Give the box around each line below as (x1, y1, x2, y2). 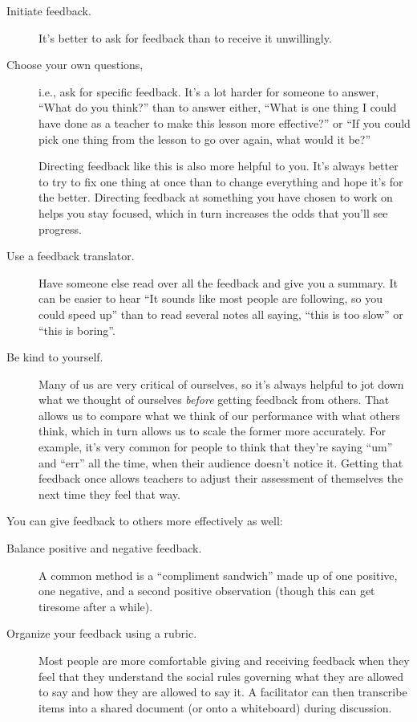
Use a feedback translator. (6, 247, 135, 264)
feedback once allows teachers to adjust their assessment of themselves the (38, 470, 403, 487)
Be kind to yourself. (6, 349, 103, 365)
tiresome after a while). (38, 598, 153, 614)
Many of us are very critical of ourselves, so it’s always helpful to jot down (38, 375, 404, 392)
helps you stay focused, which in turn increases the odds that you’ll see (38, 204, 388, 221)
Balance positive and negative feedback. (6, 540, 202, 557)
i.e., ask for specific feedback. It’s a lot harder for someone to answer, (38, 83, 379, 100)
